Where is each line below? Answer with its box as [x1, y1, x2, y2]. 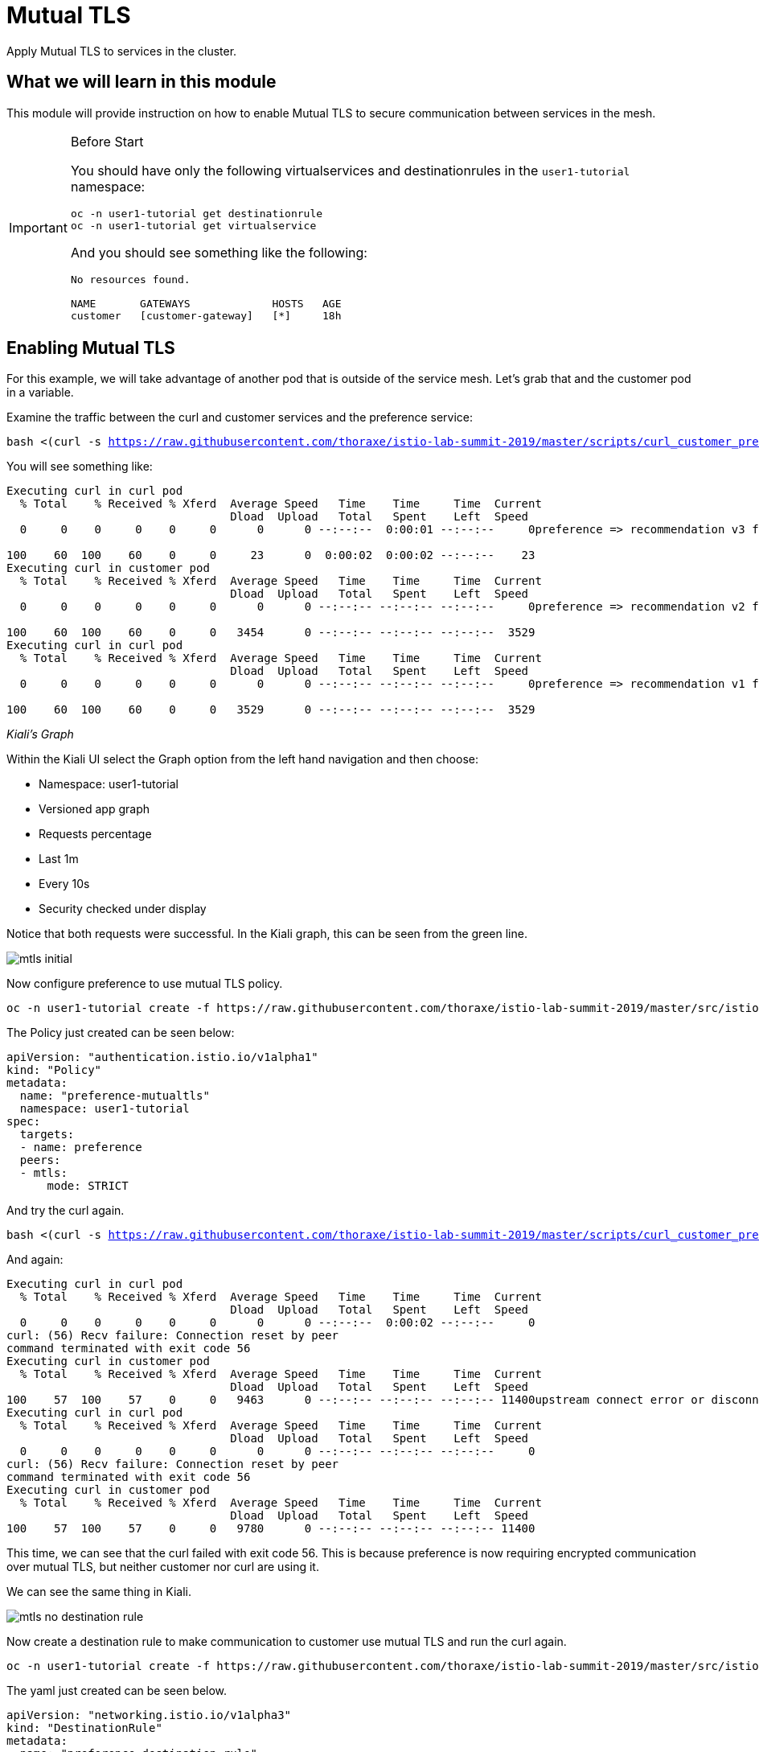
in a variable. [6, 385, 74, 400]
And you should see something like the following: [70, 244, 367, 261]
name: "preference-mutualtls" [19, 1089, 210, 1103]
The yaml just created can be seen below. [6, 1684, 228, 1698]
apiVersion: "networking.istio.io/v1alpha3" [6, 1709, 292, 1722]
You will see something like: [6, 459, 153, 474]
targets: [19, 1128, 75, 1141]
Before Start [70, 133, 144, 150]
